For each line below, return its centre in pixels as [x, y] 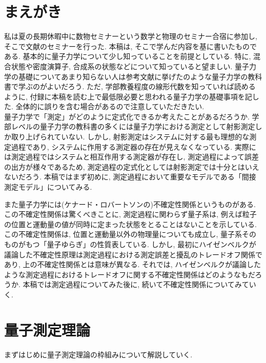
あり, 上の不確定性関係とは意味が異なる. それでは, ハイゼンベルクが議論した [132, 264]
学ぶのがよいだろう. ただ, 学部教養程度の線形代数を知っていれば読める [137, 86]
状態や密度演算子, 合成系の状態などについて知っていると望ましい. [122, 66]
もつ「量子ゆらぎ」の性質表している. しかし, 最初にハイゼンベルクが [141, 244]
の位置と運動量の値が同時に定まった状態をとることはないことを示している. [130, 224]
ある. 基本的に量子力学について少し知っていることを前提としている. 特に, [128, 56]
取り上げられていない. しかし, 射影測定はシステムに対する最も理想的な [130, 137]
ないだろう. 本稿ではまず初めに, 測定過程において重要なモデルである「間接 [130, 177]
